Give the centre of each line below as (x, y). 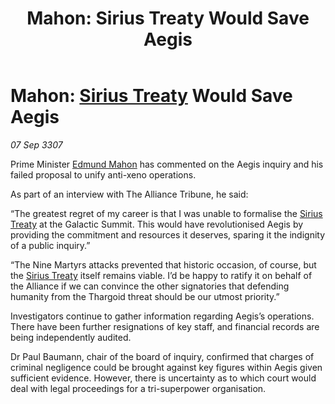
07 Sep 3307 (36, 144)
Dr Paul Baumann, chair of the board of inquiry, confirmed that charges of (162, 356)
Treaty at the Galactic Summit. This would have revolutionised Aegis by (157, 224)
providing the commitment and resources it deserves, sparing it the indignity (168, 234)
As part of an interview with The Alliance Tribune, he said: (129, 194)
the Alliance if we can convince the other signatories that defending (150, 286)
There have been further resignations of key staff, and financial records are (165, 326)
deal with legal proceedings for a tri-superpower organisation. (138, 388)
